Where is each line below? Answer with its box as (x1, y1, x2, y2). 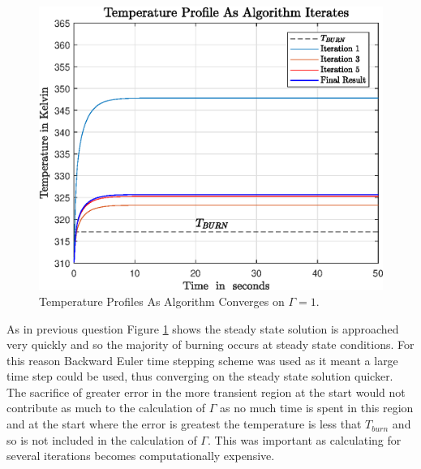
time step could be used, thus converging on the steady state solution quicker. (6, 368, 393, 385)
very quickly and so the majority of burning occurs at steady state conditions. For (6, 336, 415, 353)
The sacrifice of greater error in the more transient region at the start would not (6, 383, 406, 400)
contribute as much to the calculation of (6, 399, 206, 416)
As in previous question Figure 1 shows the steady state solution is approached (6, 320, 399, 337)
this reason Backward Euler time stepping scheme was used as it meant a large (6, 351, 398, 368)
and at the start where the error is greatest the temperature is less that (6, 415, 362, 432)
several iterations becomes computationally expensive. (6, 447, 275, 464)
